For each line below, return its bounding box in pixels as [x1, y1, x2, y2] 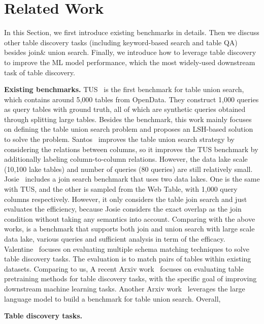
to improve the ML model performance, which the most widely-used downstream [4, 56, 255, 67]
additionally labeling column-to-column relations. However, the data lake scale [4, 154, 248, 164]
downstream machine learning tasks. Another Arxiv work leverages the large [4, 283, 245, 293]
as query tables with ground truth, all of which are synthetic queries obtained [4, 104, 246, 114]
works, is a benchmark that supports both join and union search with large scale [4, 223, 255, 234]
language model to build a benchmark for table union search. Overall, [4, 293, 221, 304]
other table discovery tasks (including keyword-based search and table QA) [4, 37, 238, 47]
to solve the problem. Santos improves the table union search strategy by [4, 134, 235, 144]
